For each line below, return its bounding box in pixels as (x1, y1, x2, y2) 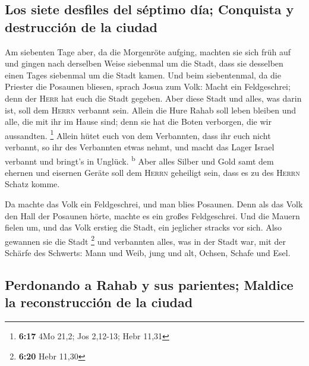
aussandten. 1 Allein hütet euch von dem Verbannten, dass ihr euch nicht (5, 127, 271, 141)
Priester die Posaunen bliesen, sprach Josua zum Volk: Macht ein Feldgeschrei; (5, 80, 291, 93)
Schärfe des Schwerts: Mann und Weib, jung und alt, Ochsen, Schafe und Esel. (5, 247, 291, 259)
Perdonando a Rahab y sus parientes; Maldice (5, 276, 294, 294)
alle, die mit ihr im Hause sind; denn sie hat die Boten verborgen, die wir (5, 115, 272, 128)
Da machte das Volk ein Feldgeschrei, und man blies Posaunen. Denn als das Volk (5, 198, 303, 210)
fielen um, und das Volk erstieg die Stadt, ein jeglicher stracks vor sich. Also (5, 221, 282, 234)
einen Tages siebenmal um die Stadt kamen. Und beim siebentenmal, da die (5, 68, 281, 81)
